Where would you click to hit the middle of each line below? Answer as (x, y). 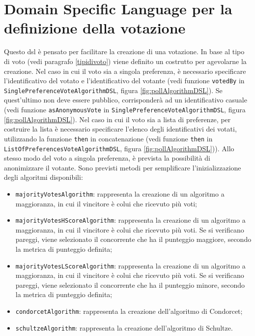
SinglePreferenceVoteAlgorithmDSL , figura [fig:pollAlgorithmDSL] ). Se (113, 90)
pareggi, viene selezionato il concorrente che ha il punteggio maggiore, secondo (133, 239)
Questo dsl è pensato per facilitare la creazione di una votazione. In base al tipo (124, 51)
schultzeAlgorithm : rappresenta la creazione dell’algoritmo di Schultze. (124, 327)
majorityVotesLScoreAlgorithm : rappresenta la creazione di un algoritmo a (130, 265)
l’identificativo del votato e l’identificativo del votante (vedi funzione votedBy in (124, 81)
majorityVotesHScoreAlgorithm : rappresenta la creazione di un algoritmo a (130, 220)
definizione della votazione (95, 28)
